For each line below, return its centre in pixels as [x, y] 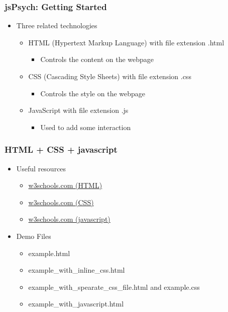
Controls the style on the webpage [93, 93]
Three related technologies [57, 25]
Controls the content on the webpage [97, 59]
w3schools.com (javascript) [69, 219]
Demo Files [34, 236]
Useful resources [41, 168]
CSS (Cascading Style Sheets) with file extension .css [110, 76]
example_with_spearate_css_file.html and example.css [114, 287]
